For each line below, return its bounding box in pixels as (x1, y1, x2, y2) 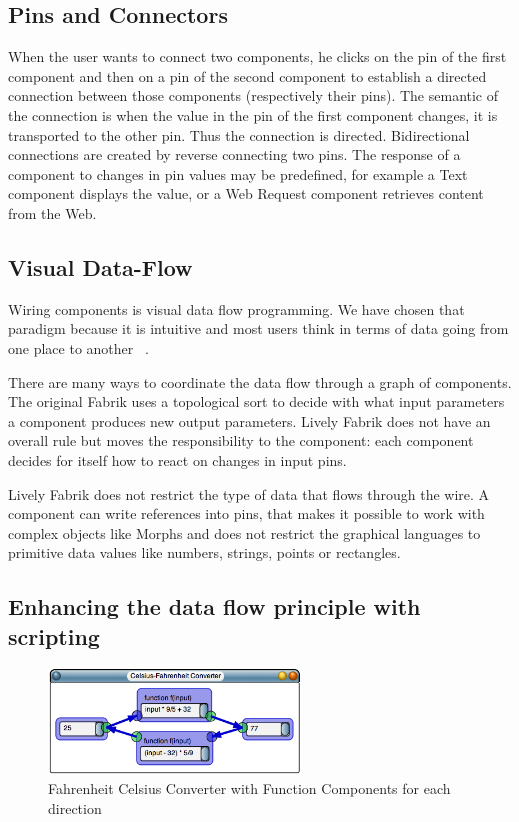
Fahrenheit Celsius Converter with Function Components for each (48, 778, 451, 799)
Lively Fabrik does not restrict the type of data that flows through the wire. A (8, 483, 490, 504)
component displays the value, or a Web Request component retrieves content (8, 183, 484, 204)
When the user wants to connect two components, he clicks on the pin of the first (8, 46, 507, 67)
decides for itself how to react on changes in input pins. (8, 449, 347, 470)
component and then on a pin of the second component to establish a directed (8, 65, 487, 86)
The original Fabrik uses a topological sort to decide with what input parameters (8, 391, 505, 412)
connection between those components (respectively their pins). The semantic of (8, 85, 499, 106)
